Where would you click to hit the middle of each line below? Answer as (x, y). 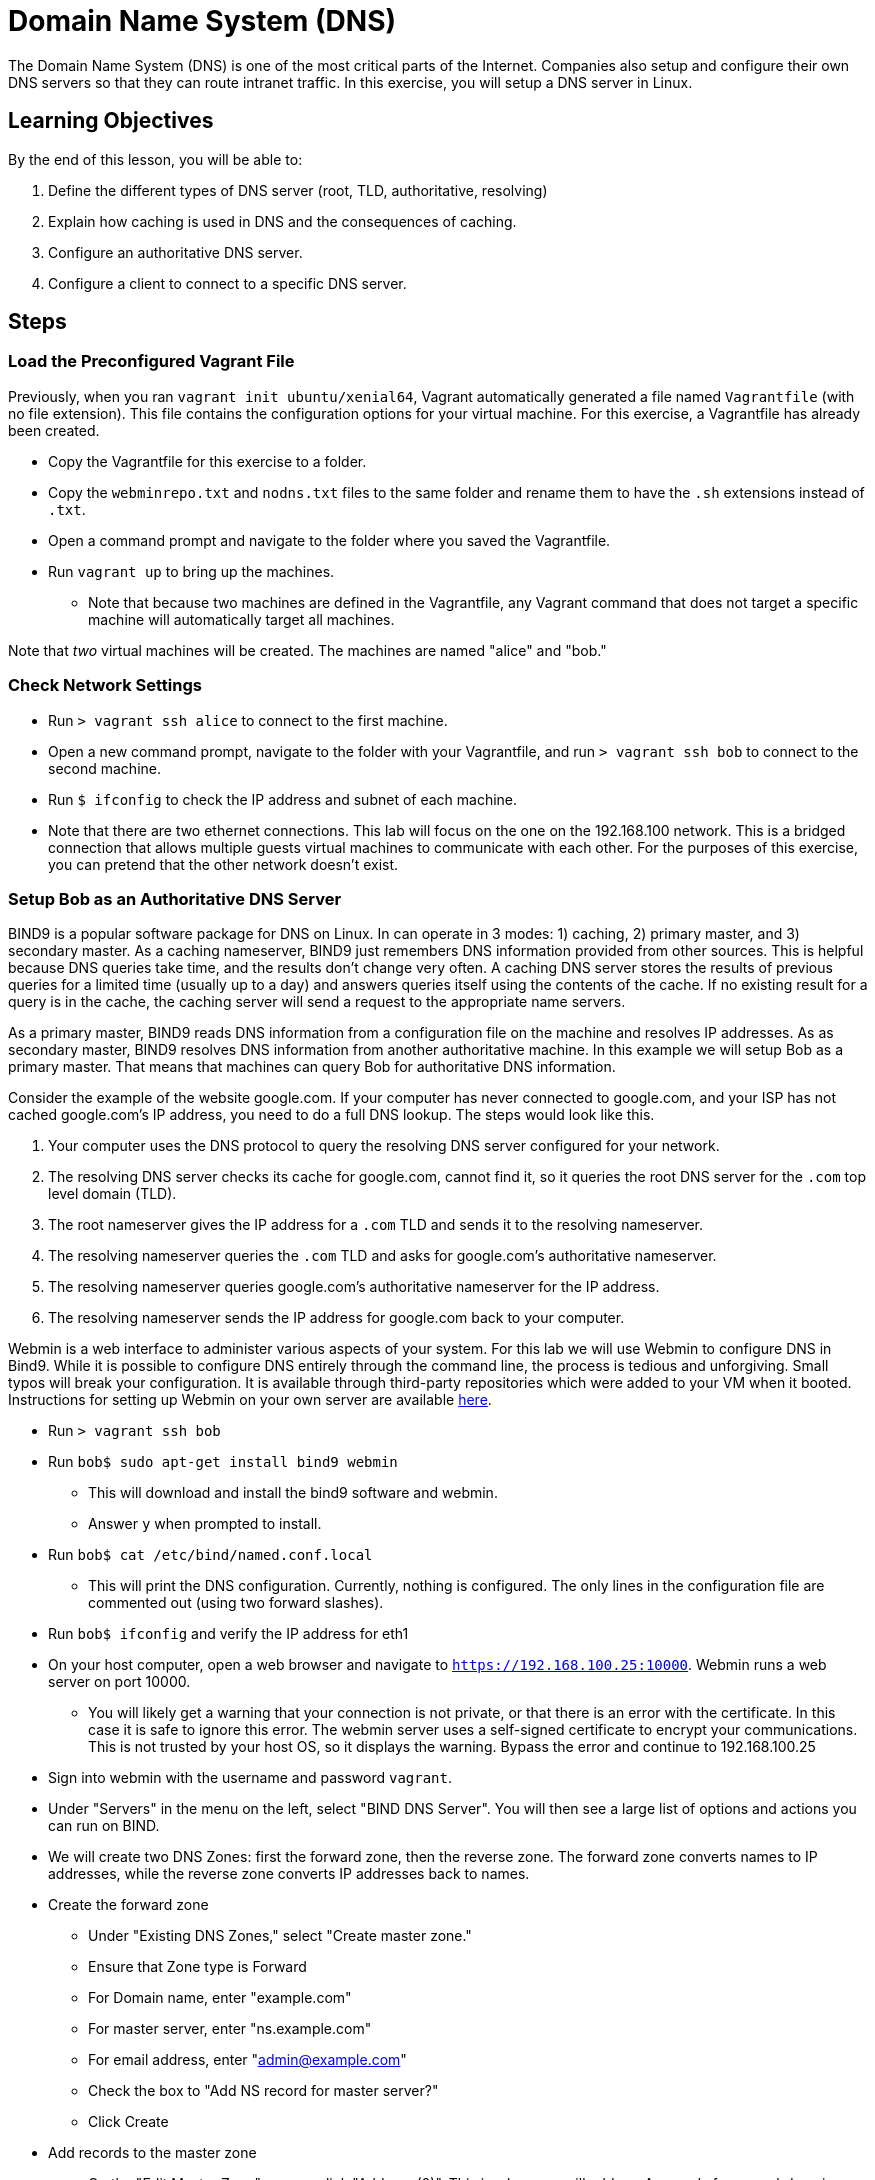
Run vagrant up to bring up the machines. (191, 571)
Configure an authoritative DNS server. (175, 252)
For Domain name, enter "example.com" (220, 1998)
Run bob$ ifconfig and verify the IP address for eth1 (228, 1634)
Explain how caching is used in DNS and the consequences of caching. (282, 221)
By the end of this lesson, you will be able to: (155, 159)
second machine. (104, 768)
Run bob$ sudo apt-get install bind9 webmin (223, 1462)
